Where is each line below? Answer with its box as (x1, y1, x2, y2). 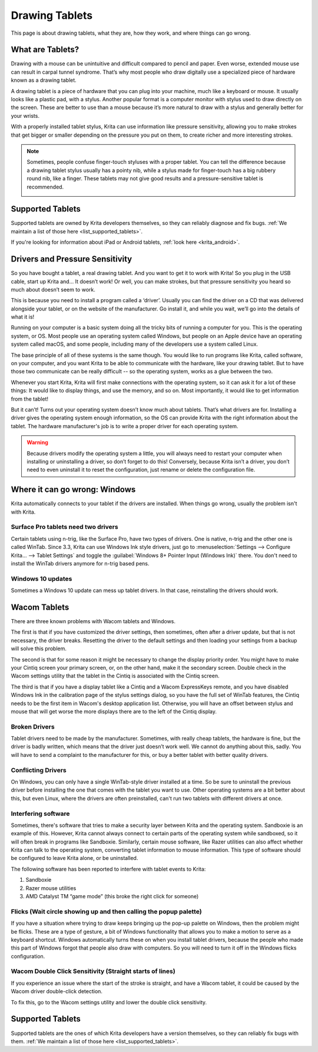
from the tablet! (11, 395, 49, 402)
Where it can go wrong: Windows (11, 485, 136, 495)
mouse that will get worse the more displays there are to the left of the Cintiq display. (11, 707, 217, 715)
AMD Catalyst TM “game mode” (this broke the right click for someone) (25, 893, 199, 899)
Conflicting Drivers (11, 766, 67, 774)
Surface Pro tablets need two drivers (11, 523, 118, 531)
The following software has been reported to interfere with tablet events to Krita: (11, 865, 206, 872)
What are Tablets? (11, 45, 79, 55)
